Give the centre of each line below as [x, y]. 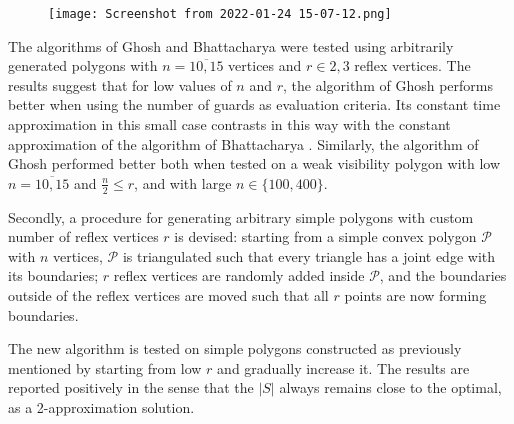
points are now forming [415, 295]
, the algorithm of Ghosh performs [387, 84]
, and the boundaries [443, 275]
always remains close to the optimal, [390, 387]
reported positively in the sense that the [131, 387]
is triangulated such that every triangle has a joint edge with [309, 255]
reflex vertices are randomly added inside [239, 275]
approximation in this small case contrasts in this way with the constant [229, 124]
